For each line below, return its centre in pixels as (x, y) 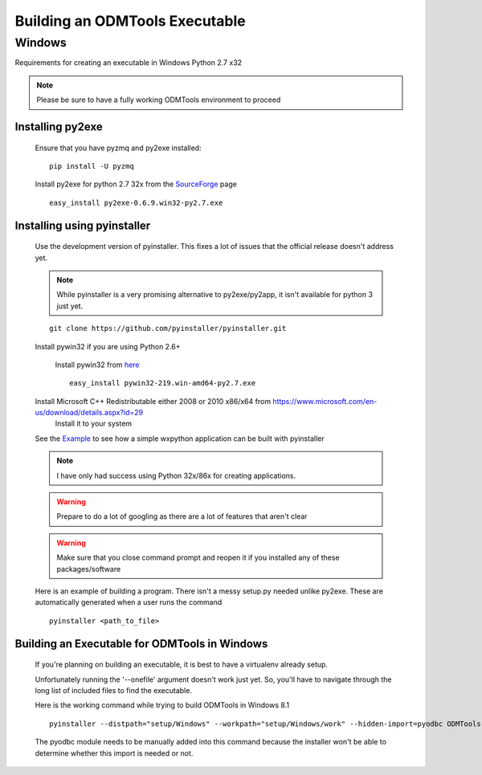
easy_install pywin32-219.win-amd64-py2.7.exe (163, 383)
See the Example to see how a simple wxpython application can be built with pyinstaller (180, 438)
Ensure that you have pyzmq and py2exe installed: (118, 148)
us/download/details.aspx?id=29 (89, 413)
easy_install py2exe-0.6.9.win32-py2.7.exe (136, 202)
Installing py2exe (59, 126)
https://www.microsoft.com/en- (325, 401)
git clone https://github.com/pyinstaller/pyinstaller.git (168, 328)
